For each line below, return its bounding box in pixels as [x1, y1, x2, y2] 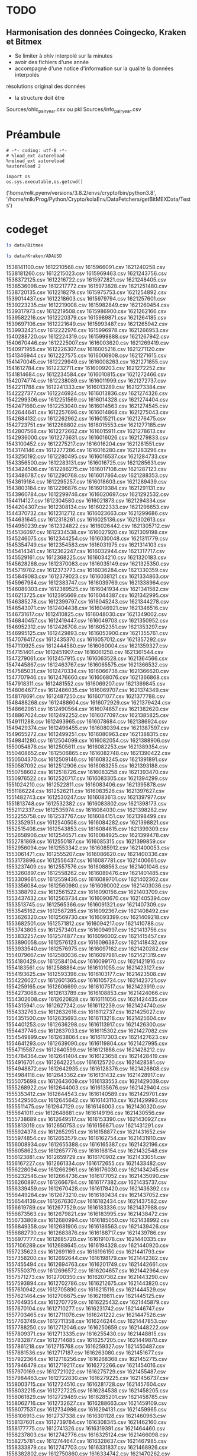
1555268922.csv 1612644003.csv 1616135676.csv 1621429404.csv [6, 1084, 170, 1091]
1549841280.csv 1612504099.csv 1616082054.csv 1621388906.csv [6, 737, 170, 744]
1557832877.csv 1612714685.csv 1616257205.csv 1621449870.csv [6, 1337, 167, 1344]
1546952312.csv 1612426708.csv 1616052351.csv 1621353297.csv [6, 623, 167, 630]
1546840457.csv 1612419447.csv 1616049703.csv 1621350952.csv [6, 617, 169, 624]
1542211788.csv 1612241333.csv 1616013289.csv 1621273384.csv [6, 384, 166, 391]
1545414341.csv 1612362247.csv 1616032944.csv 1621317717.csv [6, 548, 165, 555]
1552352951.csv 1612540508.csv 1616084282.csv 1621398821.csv [6, 819, 169, 826]
